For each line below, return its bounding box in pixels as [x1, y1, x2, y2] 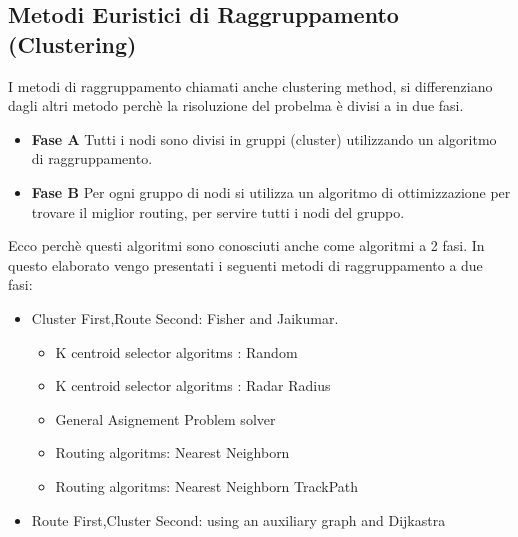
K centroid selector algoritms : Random [55, 341, 298, 362]
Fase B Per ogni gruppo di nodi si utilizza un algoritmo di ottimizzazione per [31, 181, 511, 202]
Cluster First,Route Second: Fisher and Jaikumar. [31, 307, 339, 328]
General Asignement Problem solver [55, 408, 276, 429]
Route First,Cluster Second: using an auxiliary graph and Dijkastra [31, 509, 446, 530]
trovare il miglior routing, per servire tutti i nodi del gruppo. [31, 201, 405, 222]
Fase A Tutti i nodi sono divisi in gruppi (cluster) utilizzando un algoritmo [31, 128, 497, 149]
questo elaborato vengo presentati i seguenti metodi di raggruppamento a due [8, 254, 483, 275]
